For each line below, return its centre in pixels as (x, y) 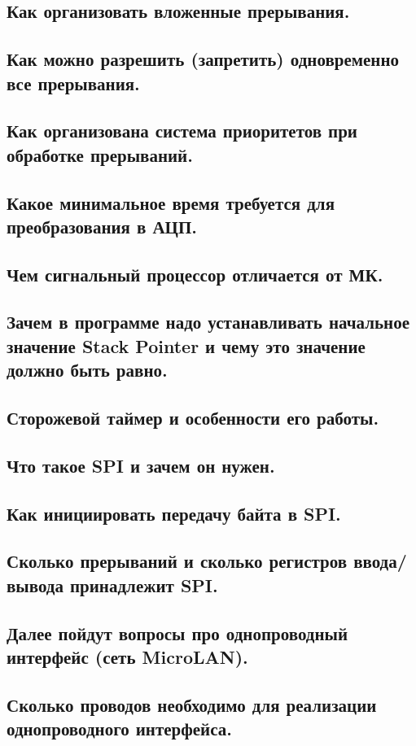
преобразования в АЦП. (102, 226)
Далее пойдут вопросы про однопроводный (177, 633)
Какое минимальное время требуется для (171, 202)
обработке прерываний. (100, 154)
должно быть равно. (87, 370)
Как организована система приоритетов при (182, 131)
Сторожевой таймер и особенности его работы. (193, 418)
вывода (35, 585)
